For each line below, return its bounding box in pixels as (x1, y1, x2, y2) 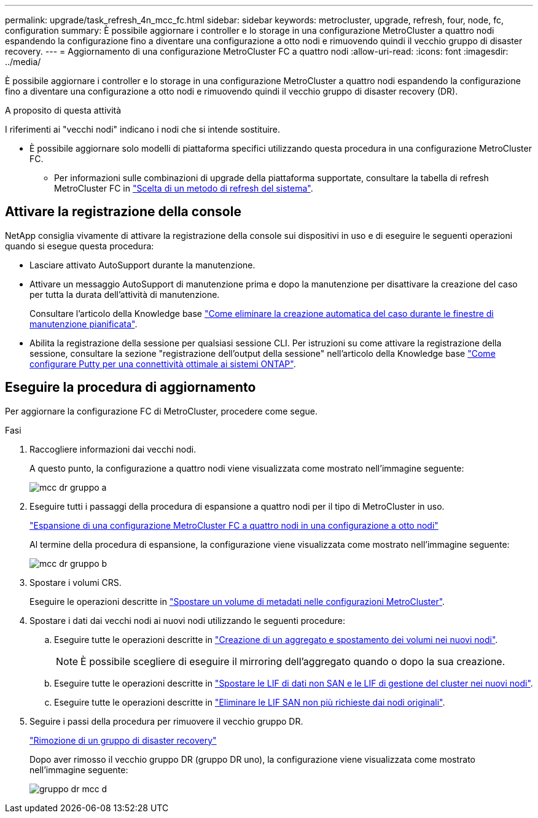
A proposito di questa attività (5, 105, 122, 115)
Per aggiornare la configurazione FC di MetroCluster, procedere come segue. (5, 405, 318, 416)
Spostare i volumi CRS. (29, 577, 122, 588)
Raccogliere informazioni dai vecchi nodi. (29, 443, 197, 454)
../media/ (5, 56, 41, 67)
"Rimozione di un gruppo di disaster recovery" (29, 734, 217, 746)
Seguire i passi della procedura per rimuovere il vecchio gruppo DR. (29, 715, 303, 726)
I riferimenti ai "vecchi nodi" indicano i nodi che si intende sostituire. (5, 124, 281, 134)
